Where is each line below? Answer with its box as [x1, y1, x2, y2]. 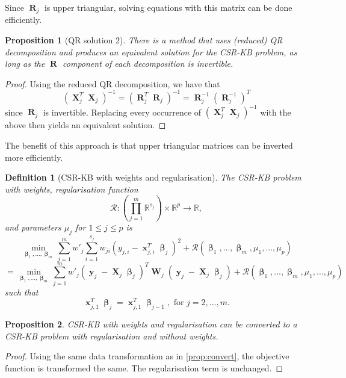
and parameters [5, 221, 61, 234]
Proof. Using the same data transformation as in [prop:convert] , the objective [5, 350, 289, 362]
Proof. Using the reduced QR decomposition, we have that [5, 77, 220, 90]
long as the [5, 57, 45, 70]
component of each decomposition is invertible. [63, 57, 233, 70]
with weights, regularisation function [5, 182, 138, 195]
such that [5, 285, 39, 298]
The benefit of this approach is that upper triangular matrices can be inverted [5, 139, 293, 152]
